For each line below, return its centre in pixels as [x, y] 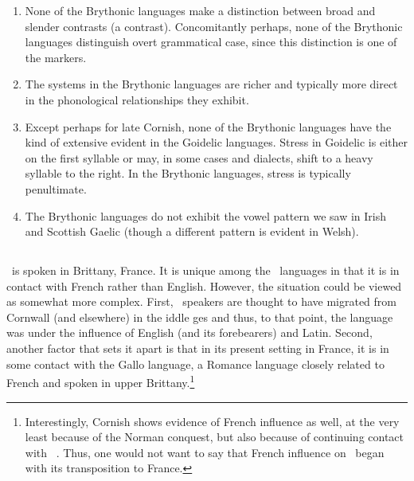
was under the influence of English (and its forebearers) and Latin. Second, [189, 332]
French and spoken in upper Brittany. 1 [101, 381]
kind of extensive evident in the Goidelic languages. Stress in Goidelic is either [216, 142]
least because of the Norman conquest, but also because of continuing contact [215, 437]
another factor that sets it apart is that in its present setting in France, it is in [198, 348]
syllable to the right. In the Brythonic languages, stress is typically [188, 173]
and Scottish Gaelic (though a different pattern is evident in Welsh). [192, 231]
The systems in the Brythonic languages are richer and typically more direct [211, 84]
